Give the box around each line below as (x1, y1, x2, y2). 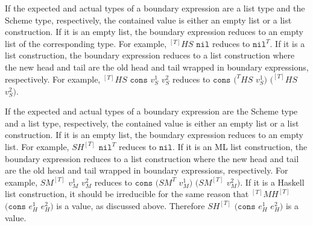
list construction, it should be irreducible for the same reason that (5, 187, 249, 200)
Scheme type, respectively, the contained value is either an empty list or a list (5, 13, 292, 26)
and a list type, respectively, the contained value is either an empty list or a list (5, 116, 299, 129)
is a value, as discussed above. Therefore (56, 199, 205, 212)
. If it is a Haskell (240, 175, 305, 188)
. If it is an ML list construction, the (172, 140, 308, 152)
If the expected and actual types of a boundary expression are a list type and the (5, 2, 305, 14)
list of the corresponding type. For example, (5, 37, 167, 49)
